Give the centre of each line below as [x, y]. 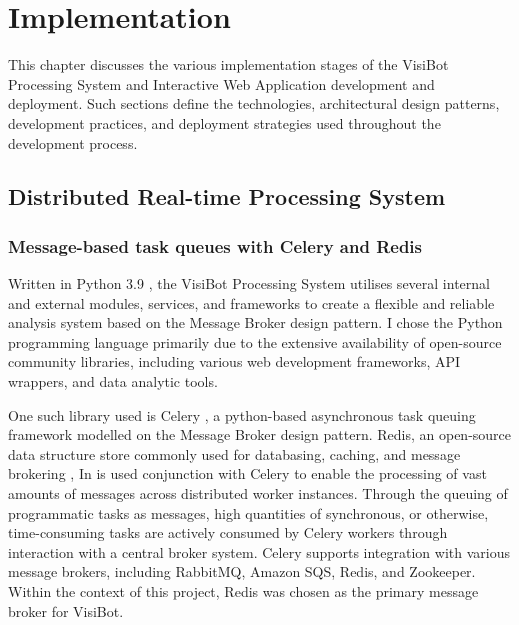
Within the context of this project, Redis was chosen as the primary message [243, 591]
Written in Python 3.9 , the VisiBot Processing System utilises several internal [249, 283]
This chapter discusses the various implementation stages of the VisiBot [228, 64]
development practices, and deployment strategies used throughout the [224, 122]
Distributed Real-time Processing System [227, 196]
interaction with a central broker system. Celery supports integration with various [259, 551]
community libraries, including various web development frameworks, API [234, 361]
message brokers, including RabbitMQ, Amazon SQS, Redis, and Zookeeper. [242, 571]
